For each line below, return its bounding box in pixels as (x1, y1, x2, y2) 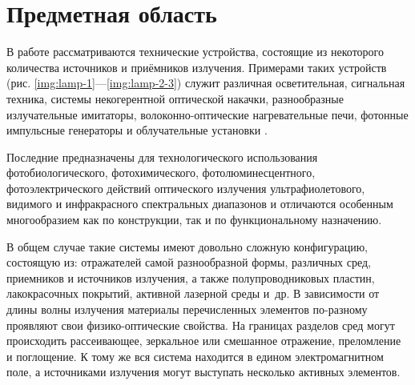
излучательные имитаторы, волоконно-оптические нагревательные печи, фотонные (6, 106, 409, 122)
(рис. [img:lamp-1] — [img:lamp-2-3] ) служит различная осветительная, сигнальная (6, 74, 405, 91)
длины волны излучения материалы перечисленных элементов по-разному (6, 301, 368, 318)
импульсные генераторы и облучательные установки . (6, 122, 268, 138)
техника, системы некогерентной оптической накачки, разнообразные (6, 90, 344, 106)
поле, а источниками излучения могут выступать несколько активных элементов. (6, 363, 401, 380)
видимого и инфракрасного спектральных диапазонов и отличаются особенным (6, 195, 393, 212)
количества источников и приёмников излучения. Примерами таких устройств (6, 58, 387, 75)
